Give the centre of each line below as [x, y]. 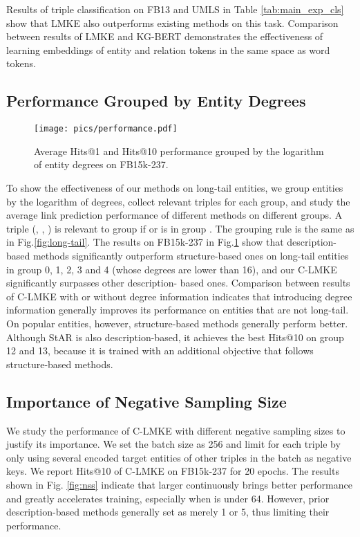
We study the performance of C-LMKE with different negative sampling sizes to [176, 430]
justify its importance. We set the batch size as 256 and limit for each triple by [173, 444]
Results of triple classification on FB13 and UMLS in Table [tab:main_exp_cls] [175, 9]
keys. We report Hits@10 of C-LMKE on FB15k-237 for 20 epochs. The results [173, 471]
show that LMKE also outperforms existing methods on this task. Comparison [172, 22]
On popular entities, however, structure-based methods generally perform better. [177, 323]
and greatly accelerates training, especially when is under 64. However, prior [168, 498]
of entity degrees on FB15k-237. [101, 164]
